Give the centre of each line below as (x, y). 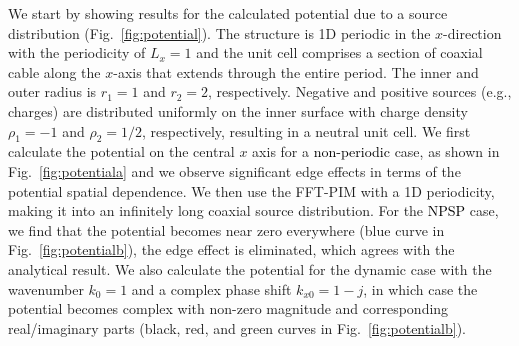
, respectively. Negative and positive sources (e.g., (360, 91)
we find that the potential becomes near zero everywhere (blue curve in (226, 229)
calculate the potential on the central (121, 151)
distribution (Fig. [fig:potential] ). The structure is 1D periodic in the (219, 32)
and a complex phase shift (211, 288)
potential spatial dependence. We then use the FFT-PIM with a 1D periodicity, (251, 190)
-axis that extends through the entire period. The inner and (296, 71)
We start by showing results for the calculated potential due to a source (228, 13)
